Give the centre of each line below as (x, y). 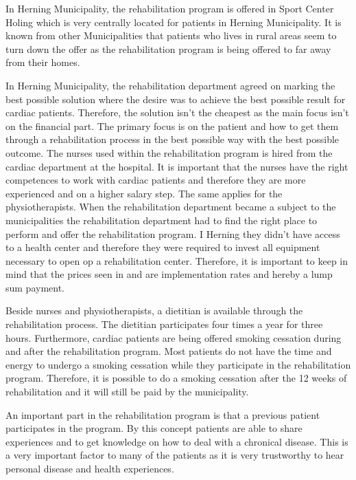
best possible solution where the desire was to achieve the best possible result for (176, 99)
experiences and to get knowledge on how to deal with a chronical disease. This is (177, 441)
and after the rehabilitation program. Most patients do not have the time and (169, 351)
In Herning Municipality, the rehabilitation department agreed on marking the (170, 85)
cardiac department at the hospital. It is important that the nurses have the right (177, 166)
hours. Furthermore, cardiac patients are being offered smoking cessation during (174, 337)
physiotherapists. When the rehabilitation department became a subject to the (171, 207)
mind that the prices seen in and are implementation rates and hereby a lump (169, 274)
